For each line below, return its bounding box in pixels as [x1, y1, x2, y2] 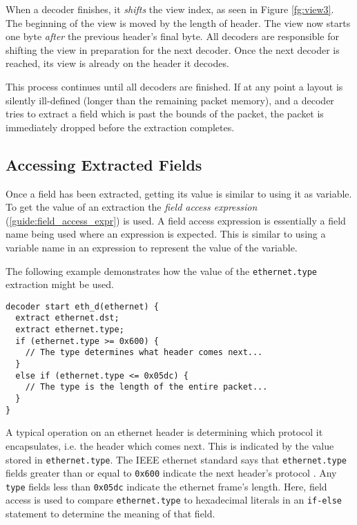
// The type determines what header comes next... [25, 347, 263, 358]
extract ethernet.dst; [15, 313, 119, 323]
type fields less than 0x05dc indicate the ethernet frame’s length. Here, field [6, 479, 327, 493]
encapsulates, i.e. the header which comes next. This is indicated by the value [6, 438, 334, 452]
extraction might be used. [6, 277, 114, 292]
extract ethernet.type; [15, 325, 124, 335]
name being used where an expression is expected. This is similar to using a [6, 227, 326, 241]
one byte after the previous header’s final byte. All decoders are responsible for [6, 29, 339, 44]
